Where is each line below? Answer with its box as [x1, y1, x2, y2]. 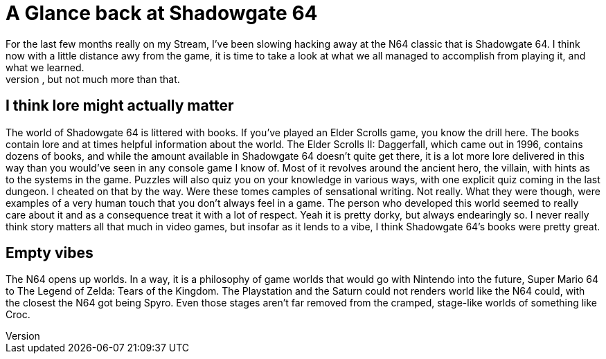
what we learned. [6, 61, 84, 73]
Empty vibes [6, 244, 93, 262]
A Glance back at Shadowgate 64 [6, 1, 318, 25]
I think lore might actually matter [6, 97, 234, 115]
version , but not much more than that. [6, 73, 180, 85]
